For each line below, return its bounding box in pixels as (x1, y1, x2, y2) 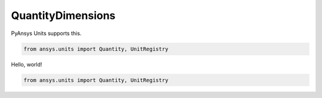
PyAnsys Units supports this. (11, 30, 82, 37)
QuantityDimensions (11, 9, 116, 22)
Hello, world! (11, 61, 42, 68)
